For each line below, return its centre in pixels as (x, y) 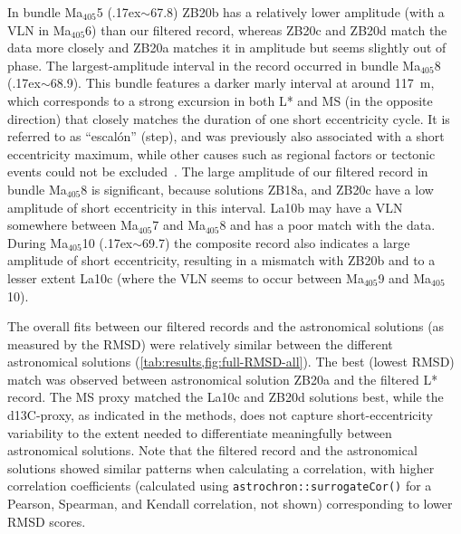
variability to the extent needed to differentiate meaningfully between (200, 432)
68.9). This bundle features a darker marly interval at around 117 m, (242, 83)
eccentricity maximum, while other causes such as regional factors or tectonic (221, 153)
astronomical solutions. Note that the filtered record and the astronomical (212, 450)
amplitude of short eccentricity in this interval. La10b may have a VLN (205, 207)
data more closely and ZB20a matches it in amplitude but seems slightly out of (227, 48)
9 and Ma (405, 277)
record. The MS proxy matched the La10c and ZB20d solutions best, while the (226, 397)
